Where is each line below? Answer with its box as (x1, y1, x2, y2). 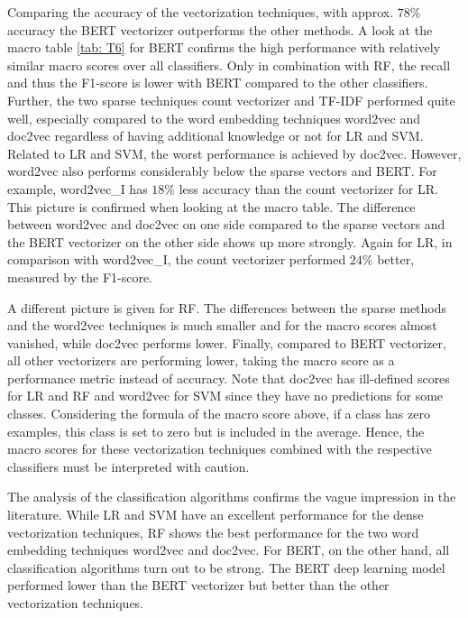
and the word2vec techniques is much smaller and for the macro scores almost (7, 316, 437, 335)
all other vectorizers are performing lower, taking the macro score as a (7, 351, 395, 370)
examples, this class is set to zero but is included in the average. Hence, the (7, 421, 425, 440)
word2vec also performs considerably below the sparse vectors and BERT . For (7, 161, 437, 180)
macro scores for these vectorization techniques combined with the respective (7, 439, 432, 458)
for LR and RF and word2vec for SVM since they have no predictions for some (7, 386, 444, 405)
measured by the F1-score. (7, 267, 153, 286)
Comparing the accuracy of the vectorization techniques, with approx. (7, 3, 394, 21)
